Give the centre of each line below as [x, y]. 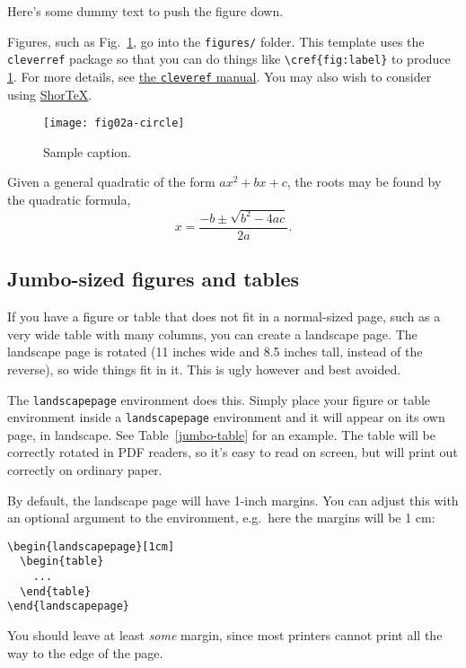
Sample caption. [88, 151]
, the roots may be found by [364, 182]
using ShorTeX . [50, 94]
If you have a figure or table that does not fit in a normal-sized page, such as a [224, 316]
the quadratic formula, [69, 199]
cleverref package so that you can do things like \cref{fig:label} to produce [229, 59]
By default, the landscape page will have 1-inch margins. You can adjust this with [233, 500]
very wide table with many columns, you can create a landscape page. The [212, 334]
